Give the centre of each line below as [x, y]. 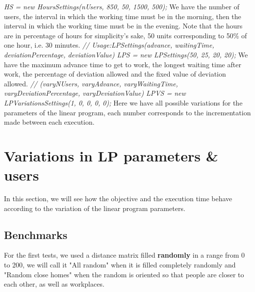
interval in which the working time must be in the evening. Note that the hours [123, 26]
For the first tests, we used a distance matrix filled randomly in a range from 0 [125, 255]
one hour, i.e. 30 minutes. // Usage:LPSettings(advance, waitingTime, [109, 45]
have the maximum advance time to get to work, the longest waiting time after [123, 64]
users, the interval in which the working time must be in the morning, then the [123, 16]
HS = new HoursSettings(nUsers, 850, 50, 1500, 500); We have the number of [122, 6]
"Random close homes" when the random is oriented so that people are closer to [124, 274]
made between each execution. [49, 122]
